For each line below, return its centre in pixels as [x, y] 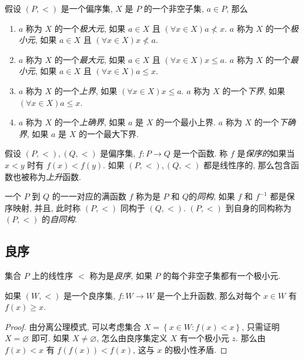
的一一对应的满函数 [89, 196]
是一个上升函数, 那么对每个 [208, 295]
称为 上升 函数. [55, 176]
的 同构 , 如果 [212, 196]
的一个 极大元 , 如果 [90, 28]
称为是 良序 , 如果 [121, 276]
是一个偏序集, [87, 8]
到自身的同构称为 [258, 207]
